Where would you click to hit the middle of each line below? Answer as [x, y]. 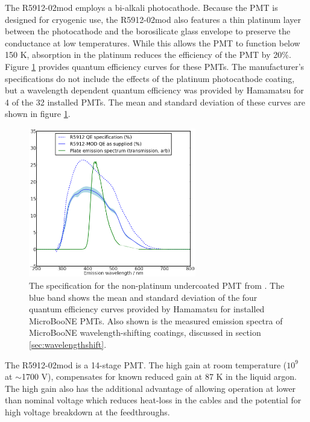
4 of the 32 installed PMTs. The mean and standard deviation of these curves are [155, 102]
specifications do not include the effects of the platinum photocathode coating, [150, 78]
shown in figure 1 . [38, 114]
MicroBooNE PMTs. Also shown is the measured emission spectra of [156, 320]
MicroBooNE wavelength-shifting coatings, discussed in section [145, 332]
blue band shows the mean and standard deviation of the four [143, 297]
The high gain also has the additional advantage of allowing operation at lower [150, 388]
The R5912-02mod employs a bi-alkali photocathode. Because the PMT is [141, 7]
